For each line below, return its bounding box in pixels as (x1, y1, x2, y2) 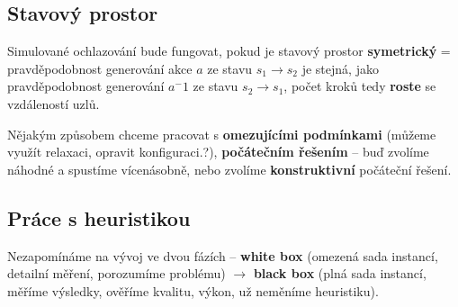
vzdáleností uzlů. (7, 94, 100, 113)
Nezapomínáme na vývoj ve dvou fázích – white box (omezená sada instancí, (7, 246, 438, 265)
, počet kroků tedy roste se (283, 77, 436, 95)
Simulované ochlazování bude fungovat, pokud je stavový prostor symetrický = (7, 41, 451, 60)
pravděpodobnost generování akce (7, 59, 193, 77)
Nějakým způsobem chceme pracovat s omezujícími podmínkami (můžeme (7, 124, 436, 143)
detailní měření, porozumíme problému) (7, 264, 226, 283)
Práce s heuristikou (7, 203, 191, 231)
